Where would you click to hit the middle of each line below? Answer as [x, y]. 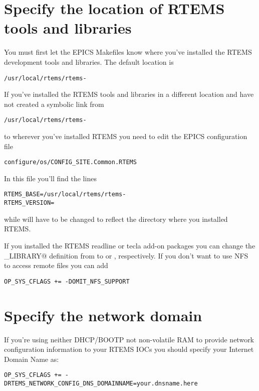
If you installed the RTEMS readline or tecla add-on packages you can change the [130, 245]
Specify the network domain [103, 315]
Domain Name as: [32, 359]
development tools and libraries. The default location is [89, 61]
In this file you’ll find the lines [50, 178]
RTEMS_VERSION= [29, 203]
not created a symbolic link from [54, 104]
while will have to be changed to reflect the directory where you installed [116, 219]
